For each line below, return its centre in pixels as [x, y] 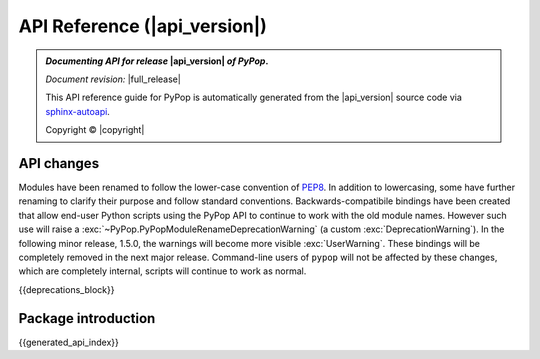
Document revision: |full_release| [113, 79]
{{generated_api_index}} [68, 342]
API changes [59, 163]
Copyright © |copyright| [95, 130]
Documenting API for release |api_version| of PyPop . [157, 61]
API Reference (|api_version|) [142, 26]
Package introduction [87, 318]
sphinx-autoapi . [77, 111]
